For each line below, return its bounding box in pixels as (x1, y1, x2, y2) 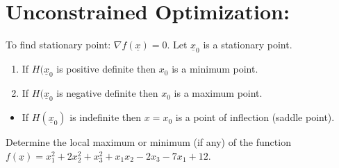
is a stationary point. (203, 37, 292, 52)
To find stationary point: (6, 37, 111, 52)
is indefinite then (69, 110, 142, 124)
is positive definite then (56, 62, 156, 76)
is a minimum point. (172, 62, 258, 76)
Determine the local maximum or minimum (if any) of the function (6, 135, 291, 149)
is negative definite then (56, 86, 158, 100)
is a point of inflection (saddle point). (175, 110, 335, 124)
